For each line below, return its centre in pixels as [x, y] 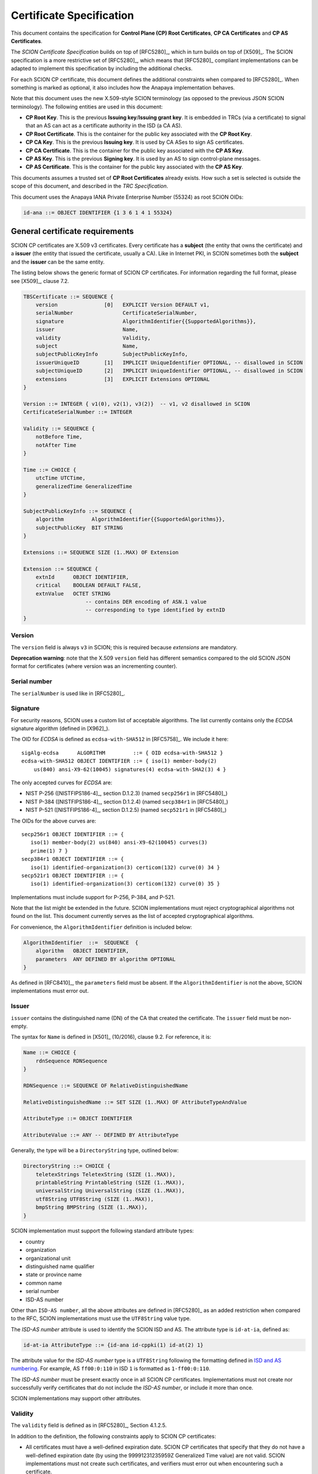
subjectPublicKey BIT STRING [79, 527]
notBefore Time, [59, 437]
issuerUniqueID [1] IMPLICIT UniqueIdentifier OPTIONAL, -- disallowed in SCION [169, 362]
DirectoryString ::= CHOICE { [67, 1166]
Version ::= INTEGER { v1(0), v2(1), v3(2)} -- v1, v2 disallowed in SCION [137, 404]
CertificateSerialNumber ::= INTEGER [78, 412]
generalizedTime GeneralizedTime [84, 486]
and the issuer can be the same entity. [58, 262]
